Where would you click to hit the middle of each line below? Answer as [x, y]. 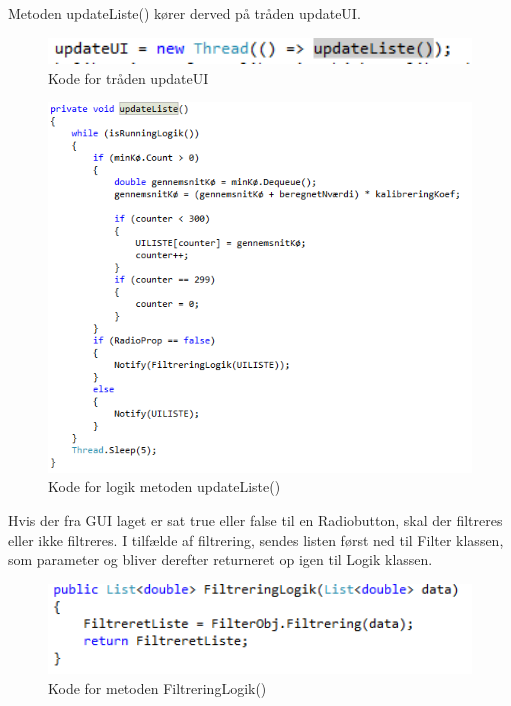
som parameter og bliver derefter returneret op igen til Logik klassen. [220, 559]
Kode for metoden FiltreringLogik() [157, 687]
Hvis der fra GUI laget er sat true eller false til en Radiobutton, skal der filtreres [255, 520]
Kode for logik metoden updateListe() [164, 486]
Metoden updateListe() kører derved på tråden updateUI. [184, 13]
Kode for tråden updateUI [128, 77]
